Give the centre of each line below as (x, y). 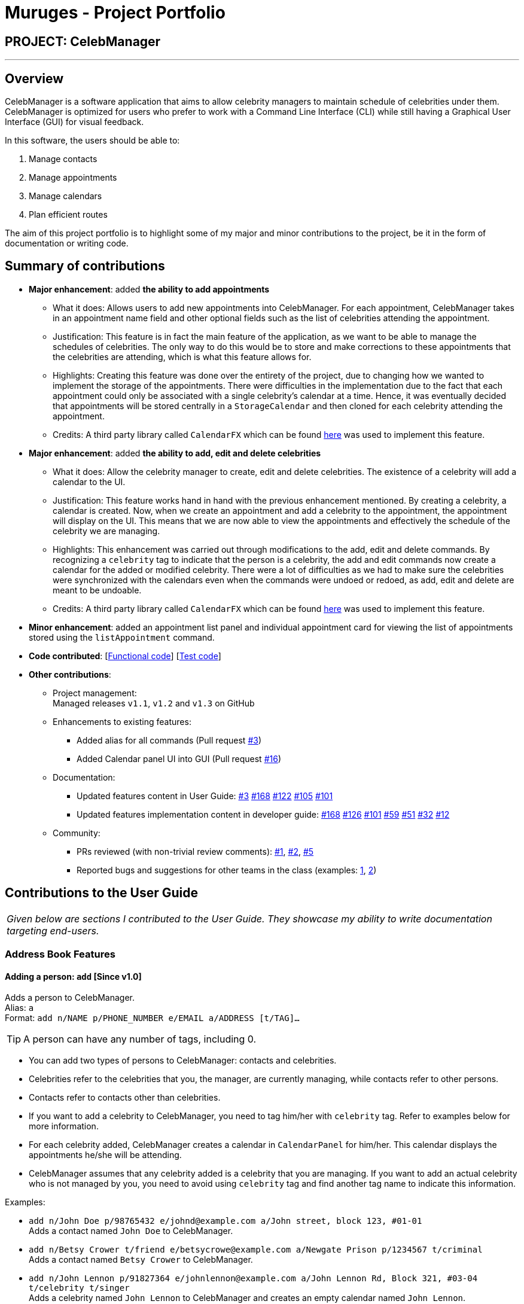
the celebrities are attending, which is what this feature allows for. (182, 357)
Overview (34, 78)
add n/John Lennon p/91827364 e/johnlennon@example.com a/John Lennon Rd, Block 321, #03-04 (253, 1279)
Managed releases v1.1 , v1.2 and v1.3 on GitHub (154, 703)
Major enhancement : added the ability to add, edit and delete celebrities (175, 453)
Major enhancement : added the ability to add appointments (149, 289)
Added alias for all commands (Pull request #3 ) (169, 740)
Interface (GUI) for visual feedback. (74, 122)
